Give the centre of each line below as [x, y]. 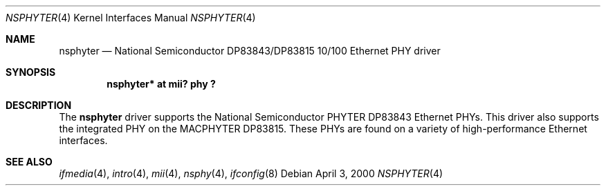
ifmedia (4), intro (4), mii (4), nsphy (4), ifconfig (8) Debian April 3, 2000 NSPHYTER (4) [251, 173]
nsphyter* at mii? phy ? [161, 84]
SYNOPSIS [31, 72]
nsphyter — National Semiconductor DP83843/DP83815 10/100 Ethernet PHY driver [250, 51]
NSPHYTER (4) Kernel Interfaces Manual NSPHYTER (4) [131, 18]
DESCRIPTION [39, 105]
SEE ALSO [29, 162]
